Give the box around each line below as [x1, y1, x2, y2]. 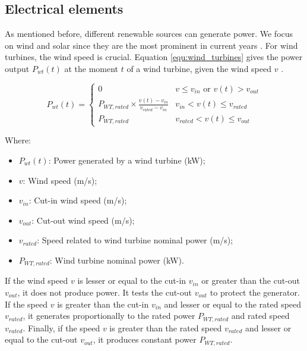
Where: [5, 134, 31, 146]
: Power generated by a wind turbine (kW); [48, 154, 205, 167]
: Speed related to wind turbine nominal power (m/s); [37, 234, 233, 246]
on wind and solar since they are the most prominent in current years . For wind [5, 39, 298, 51]
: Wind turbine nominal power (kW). [49, 253, 184, 266]
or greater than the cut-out [201, 274, 300, 287]
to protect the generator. [210, 286, 300, 299]
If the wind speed [5, 274, 68, 287]
